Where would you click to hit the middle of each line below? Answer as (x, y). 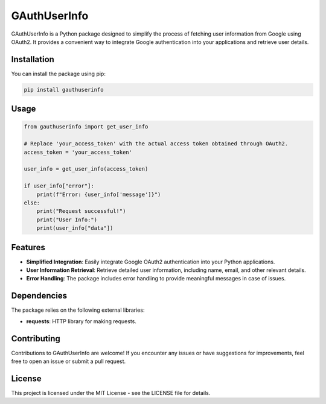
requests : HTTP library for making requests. (81, 321)
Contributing (36, 339)
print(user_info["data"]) (75, 228)
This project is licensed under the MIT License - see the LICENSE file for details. (111, 393)
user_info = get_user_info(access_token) (86, 169)
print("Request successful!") (81, 211)
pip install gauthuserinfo (64, 90)
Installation (33, 59)
